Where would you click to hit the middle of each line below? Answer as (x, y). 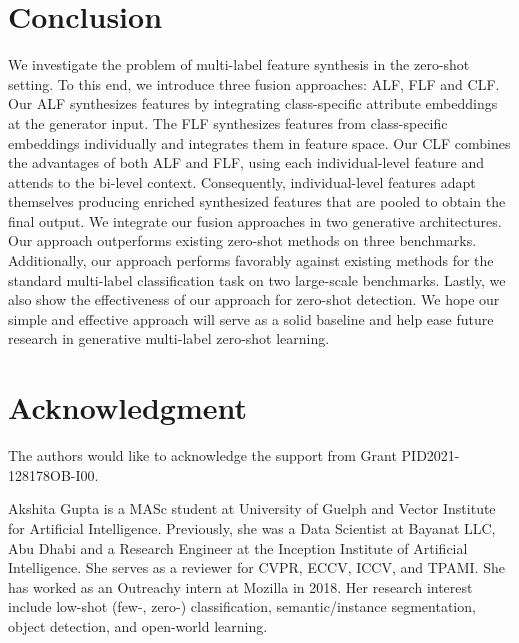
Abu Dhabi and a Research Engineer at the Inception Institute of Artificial (238, 547)
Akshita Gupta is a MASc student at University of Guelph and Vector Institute (252, 508)
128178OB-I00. (53, 474)
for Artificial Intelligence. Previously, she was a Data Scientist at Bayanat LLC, (252, 527)
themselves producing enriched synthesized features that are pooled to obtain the (257, 201)
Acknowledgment (127, 407)
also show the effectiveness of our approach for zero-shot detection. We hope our (254, 299)
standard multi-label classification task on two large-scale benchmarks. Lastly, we (257, 279)
